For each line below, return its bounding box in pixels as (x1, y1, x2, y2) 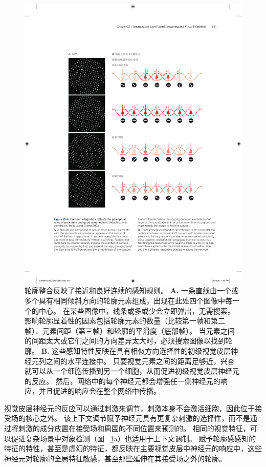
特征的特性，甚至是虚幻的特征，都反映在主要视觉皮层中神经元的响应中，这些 (4, 443, 262, 454)
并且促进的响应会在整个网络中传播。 (38, 385, 161, 396)
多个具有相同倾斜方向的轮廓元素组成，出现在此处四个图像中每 (25, 295, 232, 306)
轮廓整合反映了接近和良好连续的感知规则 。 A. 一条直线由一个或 (25, 285, 238, 296)
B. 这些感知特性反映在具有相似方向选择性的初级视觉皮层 (41, 345, 231, 356)
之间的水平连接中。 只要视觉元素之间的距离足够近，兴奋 (46, 355, 235, 366)
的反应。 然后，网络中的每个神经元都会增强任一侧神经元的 (25, 375, 220, 386)
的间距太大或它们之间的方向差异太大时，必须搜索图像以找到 (25, 335, 225, 346)
